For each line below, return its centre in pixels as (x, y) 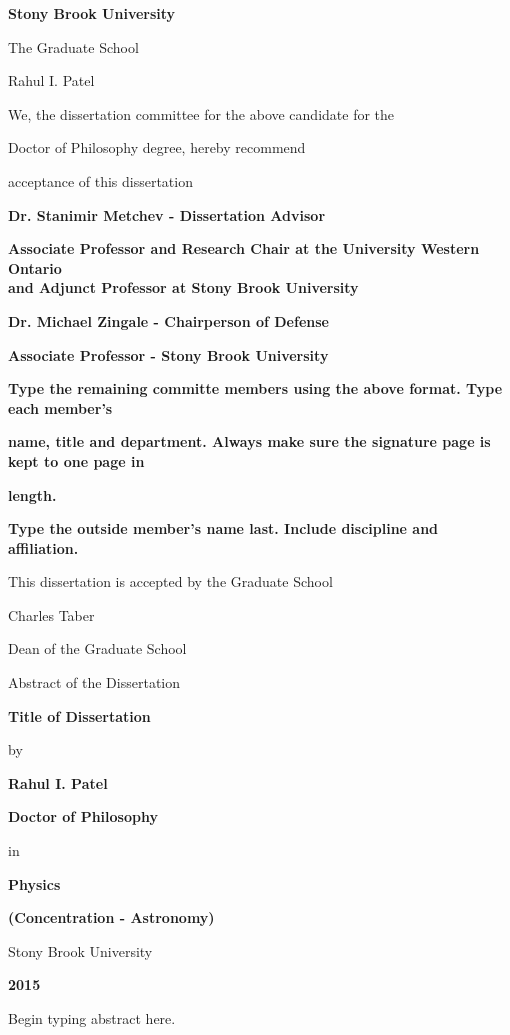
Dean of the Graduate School (97, 648)
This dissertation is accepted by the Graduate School (170, 581)
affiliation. (43, 547)
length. (32, 494)
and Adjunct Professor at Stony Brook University (183, 287)
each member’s (60, 407)
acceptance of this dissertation (100, 180)
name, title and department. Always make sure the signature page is (249, 441)
